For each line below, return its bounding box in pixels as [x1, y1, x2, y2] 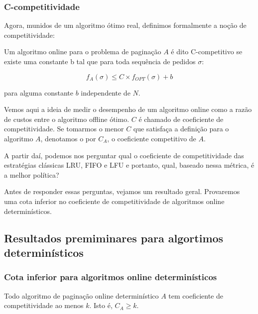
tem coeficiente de [168, 290, 223, 301]
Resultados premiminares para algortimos [4, 230, 224, 245]
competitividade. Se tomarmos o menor [4, 123, 124, 134]
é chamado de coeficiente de [138, 113, 224, 124]
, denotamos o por [40, 133, 96, 143]
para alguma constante [4, 87, 73, 98]
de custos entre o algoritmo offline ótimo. [4, 113, 129, 124]
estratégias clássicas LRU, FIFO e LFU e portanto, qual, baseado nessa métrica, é [4, 160, 255, 170]
